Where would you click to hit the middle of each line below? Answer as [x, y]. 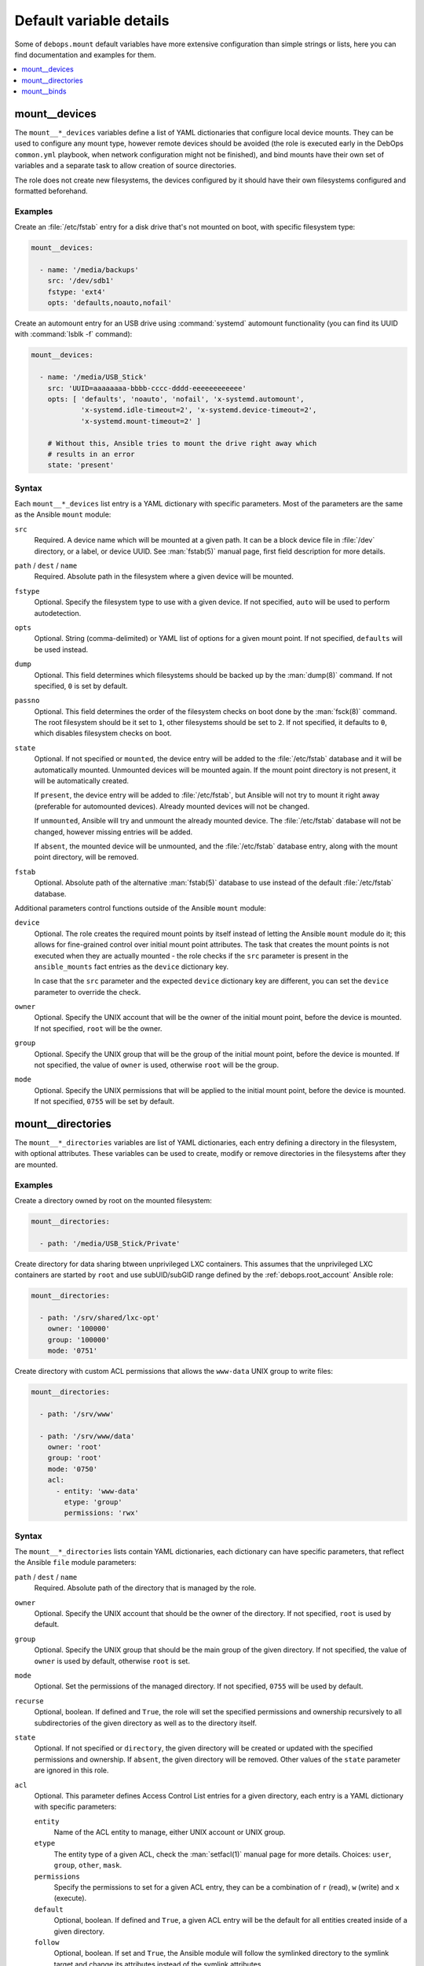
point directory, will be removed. [86, 857]
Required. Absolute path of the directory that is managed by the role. [145, 1588]
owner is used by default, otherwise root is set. [112, 1661]
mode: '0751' [73, 1351]
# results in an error [91, 454]
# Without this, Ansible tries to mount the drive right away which [182, 443]
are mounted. [36, 1165]
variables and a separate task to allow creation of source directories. [126, 166]
